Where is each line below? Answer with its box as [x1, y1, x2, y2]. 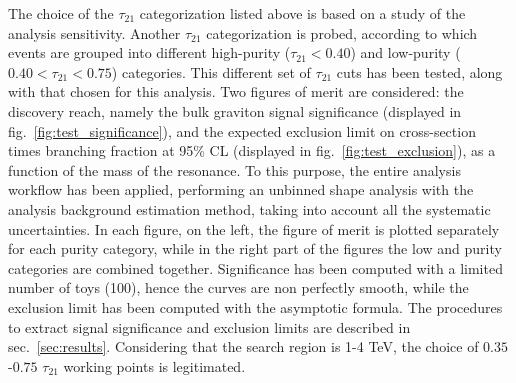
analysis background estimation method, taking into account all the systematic [8, 198, 491, 219]
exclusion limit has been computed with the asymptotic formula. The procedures [8, 296, 503, 317]
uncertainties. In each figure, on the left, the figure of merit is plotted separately [8, 218, 500, 239]
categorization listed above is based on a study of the [139, 3, 466, 23]
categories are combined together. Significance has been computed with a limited [8, 257, 503, 278]
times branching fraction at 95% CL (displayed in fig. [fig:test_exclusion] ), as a [8, 140, 496, 161]
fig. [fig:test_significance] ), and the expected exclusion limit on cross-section [8, 120, 476, 141]
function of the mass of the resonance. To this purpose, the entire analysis [8, 159, 461, 180]
